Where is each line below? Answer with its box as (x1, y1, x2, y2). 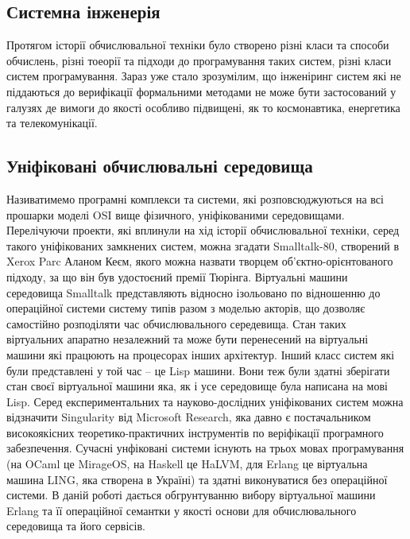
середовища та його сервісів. (6, 518, 145, 534)
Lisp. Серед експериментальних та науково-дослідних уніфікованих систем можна (6, 393, 404, 409)
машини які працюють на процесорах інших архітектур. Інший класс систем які (6, 346, 395, 363)
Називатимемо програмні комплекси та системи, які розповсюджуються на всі (6, 190, 384, 207)
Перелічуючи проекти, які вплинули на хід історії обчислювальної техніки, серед (6, 222, 400, 238)
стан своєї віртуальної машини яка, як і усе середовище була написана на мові (6, 378, 388, 394)
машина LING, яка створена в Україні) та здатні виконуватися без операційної (6, 471, 388, 487)
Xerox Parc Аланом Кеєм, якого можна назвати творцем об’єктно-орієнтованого (6, 253, 393, 269)
